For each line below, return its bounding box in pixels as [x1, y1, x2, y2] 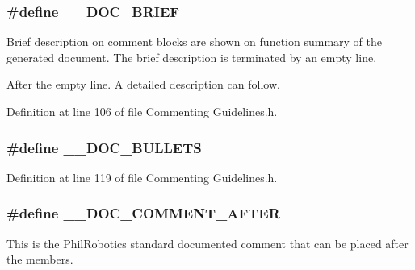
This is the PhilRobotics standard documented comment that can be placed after [6, 235, 409, 251]
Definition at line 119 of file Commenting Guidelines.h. [6, 168, 278, 185]
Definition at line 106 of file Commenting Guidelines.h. [6, 103, 278, 119]
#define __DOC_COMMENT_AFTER [6, 203, 280, 223]
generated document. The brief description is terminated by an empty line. [6, 48, 377, 65]
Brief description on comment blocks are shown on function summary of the [6, 33, 382, 50]
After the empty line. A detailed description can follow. [6, 76, 280, 93]
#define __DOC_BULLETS [6, 137, 202, 157]
